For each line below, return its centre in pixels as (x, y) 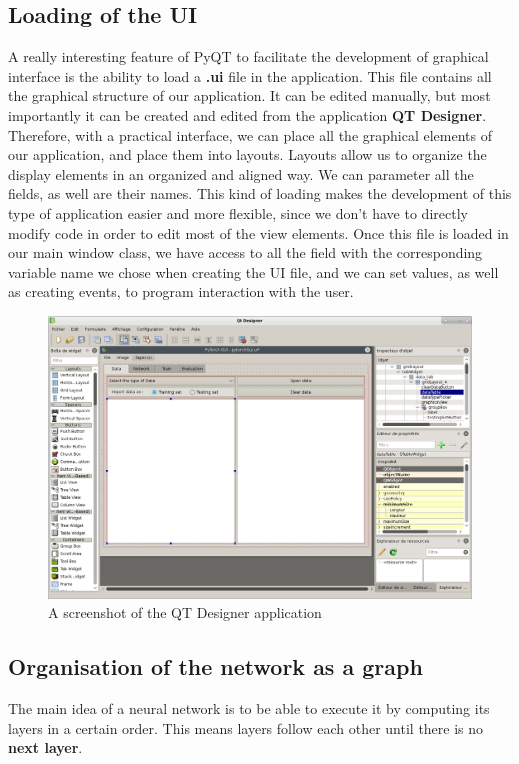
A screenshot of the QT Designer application (185, 612)
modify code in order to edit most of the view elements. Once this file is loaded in (258, 232)
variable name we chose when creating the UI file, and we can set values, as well (253, 271)
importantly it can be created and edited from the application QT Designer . (247, 114)
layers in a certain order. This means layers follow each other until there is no (246, 727)
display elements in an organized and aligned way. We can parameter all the (241, 173)
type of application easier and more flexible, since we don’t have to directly (238, 212)
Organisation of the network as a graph (215, 666)
